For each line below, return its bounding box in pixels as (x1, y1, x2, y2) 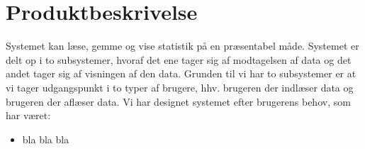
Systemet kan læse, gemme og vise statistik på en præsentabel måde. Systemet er (6, 38, 359, 53)
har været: (6, 108, 51, 123)
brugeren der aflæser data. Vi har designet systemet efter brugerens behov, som (6, 94, 351, 109)
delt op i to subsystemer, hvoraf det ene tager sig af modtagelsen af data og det (6, 52, 352, 67)
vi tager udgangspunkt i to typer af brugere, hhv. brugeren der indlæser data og (6, 79, 354, 94)
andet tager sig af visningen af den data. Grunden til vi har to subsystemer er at (6, 66, 356, 81)
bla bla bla (22, 131, 69, 146)
